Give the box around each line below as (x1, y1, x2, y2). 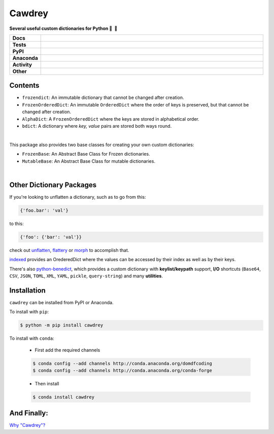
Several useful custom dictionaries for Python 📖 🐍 (9, 25, 118, 31)
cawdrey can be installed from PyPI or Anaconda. (9, 299, 114, 305)
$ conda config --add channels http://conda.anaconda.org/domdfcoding (32, 360, 213, 366)
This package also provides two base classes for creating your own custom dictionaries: (9, 141, 194, 148)
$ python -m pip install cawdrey (20, 322, 104, 328)
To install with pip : (9, 309, 49, 315)
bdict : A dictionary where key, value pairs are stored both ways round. (22, 123, 172, 129)
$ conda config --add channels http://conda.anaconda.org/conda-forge (32, 368, 213, 374)
